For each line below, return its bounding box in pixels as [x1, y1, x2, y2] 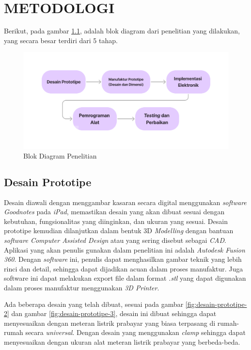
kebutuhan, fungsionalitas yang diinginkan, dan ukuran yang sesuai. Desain [4, 216, 228, 226]
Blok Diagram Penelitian [23, 150, 97, 160]
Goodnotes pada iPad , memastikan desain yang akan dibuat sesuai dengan [4, 207, 225, 217]
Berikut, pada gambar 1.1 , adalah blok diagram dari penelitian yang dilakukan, [4, 26, 240, 36]
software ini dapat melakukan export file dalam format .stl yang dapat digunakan [4, 273, 246, 283]
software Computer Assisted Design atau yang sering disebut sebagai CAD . [4, 235, 226, 245]
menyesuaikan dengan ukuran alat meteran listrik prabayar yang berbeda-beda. [4, 337, 240, 347]
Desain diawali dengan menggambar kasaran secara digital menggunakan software [4, 197, 247, 207]
